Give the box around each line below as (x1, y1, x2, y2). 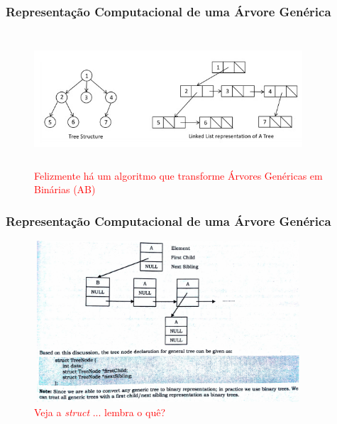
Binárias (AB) (34, 182, 96, 197)
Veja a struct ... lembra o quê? (34, 404, 166, 419)
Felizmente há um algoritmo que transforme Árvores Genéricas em (34, 168, 323, 183)
